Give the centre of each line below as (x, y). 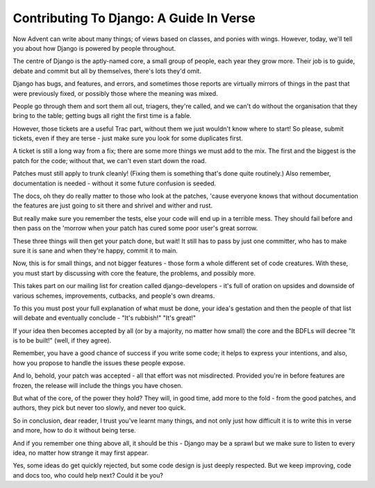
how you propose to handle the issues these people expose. (99, 363)
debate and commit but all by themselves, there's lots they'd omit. (107, 71)
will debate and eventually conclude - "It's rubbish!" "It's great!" (105, 318)
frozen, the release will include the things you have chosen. (98, 385)
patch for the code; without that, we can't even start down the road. (110, 160)
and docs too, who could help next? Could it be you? (88, 475)
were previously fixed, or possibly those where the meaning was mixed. (115, 93)
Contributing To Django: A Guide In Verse (134, 18)
